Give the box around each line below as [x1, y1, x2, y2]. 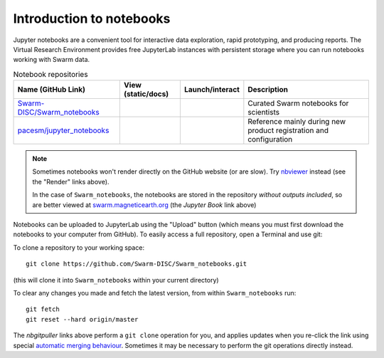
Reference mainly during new [247, 117, 346, 127]
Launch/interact [183, 85, 240, 95]
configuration [247, 135, 293, 144]
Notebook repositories [13, 69, 88, 79]
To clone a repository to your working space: [13, 243, 145, 252]
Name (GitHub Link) [17, 85, 85, 95]
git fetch [26, 305, 60, 313]
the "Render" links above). [32, 177, 110, 186]
